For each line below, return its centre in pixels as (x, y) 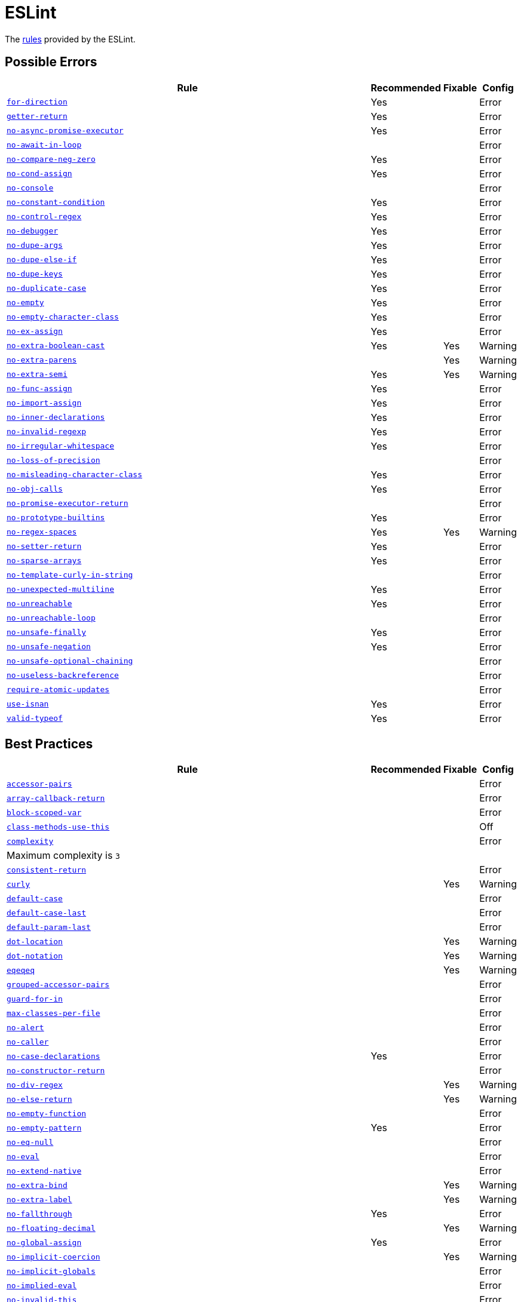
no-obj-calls (35, 489)
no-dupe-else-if (42, 260)
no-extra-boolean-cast (56, 346)
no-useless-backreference (63, 675)
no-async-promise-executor (65, 131)
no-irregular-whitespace (61, 446)
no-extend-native (44, 1171)
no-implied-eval (42, 1285)
